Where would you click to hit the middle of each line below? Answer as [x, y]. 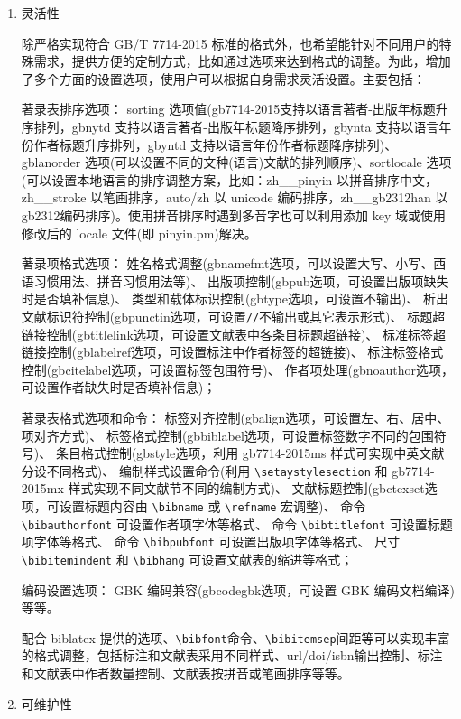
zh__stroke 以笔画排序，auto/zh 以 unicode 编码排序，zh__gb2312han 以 [235, 197]
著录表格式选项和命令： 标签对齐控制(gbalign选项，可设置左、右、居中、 [235, 417]
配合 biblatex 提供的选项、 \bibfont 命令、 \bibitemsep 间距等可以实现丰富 [235, 637]
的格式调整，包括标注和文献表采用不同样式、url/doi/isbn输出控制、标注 [232, 655]
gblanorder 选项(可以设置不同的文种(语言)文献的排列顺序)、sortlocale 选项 [236, 162]
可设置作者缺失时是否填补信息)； [119, 387]
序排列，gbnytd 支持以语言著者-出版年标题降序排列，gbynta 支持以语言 [230, 126]
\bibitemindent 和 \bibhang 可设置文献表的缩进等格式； [187, 559]
